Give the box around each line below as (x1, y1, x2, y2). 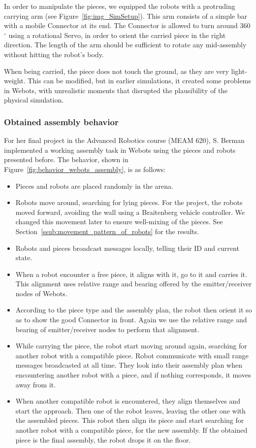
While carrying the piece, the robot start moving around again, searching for (15, 341, 247, 351)
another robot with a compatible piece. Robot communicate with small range (15, 350, 249, 360)
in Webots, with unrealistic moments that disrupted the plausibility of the (4, 85, 228, 95)
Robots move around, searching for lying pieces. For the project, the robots (15, 197, 243, 207)
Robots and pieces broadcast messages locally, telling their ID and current (15, 242, 239, 253)
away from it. (15, 379, 56, 389)
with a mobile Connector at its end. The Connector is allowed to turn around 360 (4, 20, 251, 31)
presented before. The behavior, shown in (4, 154, 128, 165)
